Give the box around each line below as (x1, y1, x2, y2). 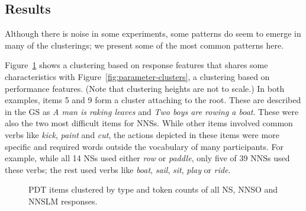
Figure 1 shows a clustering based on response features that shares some (5, 59, 268, 71)
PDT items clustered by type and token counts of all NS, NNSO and (28, 183, 278, 196)
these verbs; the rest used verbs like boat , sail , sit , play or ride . (5, 163, 231, 175)
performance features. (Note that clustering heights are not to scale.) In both (5, 82, 285, 94)
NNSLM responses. (28, 194, 98, 207)
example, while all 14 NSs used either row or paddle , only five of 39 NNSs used (5, 152, 290, 164)
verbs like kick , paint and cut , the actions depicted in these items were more (5, 128, 279, 140)
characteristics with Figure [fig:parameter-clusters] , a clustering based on (5, 70, 270, 82)
